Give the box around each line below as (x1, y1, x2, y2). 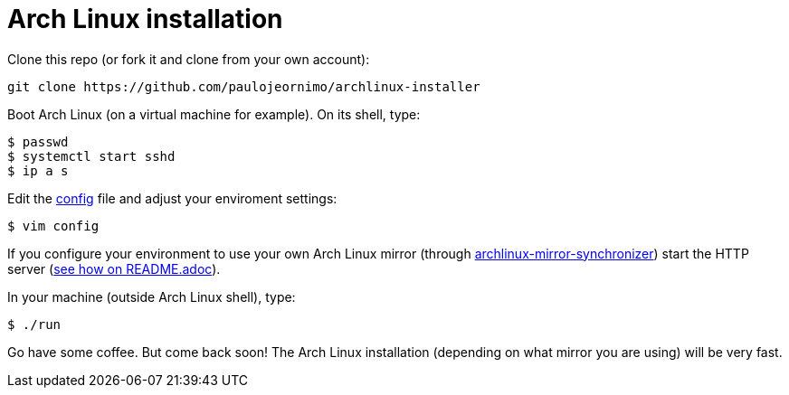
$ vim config (7, 218, 100, 233)
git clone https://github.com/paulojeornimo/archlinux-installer (7, 79, 480, 94)
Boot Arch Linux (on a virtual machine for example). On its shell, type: (7, 106, 421, 122)
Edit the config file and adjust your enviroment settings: (7, 190, 337, 206)
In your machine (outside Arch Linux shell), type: (7, 288, 296, 305)
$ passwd (7, 134, 69, 149)
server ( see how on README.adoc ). (7, 260, 221, 277)
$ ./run (7, 316, 62, 332)
